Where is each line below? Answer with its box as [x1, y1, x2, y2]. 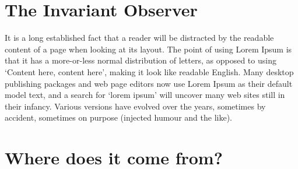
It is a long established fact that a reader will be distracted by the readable [5, 31, 274, 44]
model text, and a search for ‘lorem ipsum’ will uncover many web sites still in [5, 89, 285, 101]
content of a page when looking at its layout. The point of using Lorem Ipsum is [5, 43, 292, 55]
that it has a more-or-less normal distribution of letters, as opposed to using [5, 54, 276, 66]
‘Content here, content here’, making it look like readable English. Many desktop [5, 65, 294, 78]
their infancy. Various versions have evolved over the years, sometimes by [5, 100, 266, 112]
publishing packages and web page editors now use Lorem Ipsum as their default [5, 77, 293, 89]
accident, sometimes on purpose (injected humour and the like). [5, 111, 232, 124]
